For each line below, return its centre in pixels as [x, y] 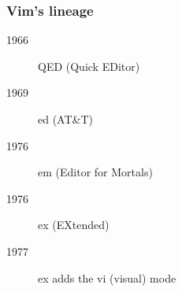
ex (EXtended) [74, 225]
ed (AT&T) [65, 119]
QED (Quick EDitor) [89, 66]
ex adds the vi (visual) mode [107, 277]
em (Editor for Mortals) [95, 172]
